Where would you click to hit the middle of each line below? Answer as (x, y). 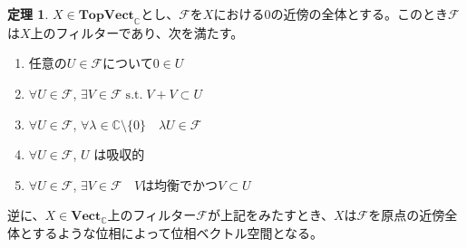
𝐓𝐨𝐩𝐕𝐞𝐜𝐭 (106, 15)
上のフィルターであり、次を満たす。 (137, 32)
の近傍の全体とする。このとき (359, 14)
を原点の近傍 (407, 215)
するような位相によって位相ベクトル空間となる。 (178, 232)
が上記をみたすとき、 (270, 215)
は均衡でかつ (180, 184)
